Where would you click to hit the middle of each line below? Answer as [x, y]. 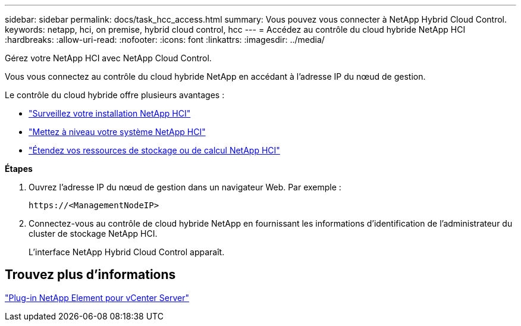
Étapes [19, 169]
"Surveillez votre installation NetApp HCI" [110, 113]
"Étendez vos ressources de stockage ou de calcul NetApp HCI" [154, 150]
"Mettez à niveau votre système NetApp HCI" [117, 132]
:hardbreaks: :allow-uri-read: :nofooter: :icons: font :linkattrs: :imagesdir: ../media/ [165, 40]
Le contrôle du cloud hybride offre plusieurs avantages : [115, 95]
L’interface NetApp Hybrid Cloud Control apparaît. [127, 252]
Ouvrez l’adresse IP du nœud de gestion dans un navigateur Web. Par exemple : [185, 187]
